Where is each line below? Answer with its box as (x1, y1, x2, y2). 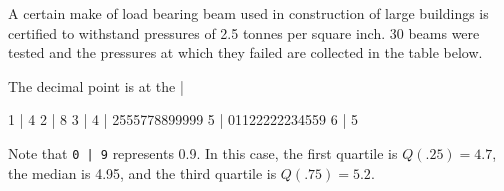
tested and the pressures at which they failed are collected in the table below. (8, 42, 483, 63)
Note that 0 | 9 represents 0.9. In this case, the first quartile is (8, 142, 398, 163)
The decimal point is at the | (8, 75, 184, 96)
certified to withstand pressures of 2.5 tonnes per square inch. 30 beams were (8, 22, 480, 43)
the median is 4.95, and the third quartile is (8, 162, 277, 183)
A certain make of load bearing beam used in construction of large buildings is (8, 3, 489, 23)
